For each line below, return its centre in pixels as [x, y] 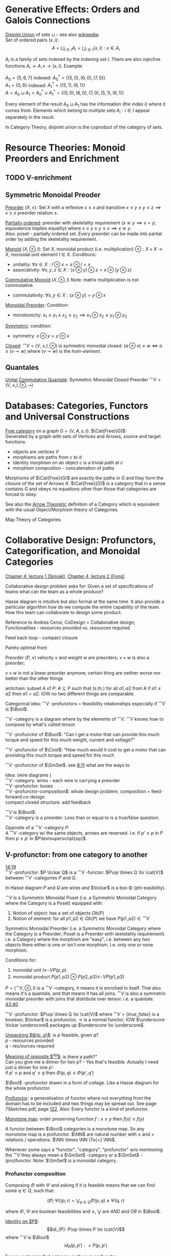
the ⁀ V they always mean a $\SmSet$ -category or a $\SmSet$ [72, 1155]
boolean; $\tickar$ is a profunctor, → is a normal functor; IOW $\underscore [85, 1019]
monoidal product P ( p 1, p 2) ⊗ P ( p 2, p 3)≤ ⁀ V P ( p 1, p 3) [68, 977]
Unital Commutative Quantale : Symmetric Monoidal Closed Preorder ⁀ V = [83, 380]
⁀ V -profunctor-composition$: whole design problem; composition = [78, 791]
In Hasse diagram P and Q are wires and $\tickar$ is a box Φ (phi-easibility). [86, 888]
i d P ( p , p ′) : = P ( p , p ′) [86, 1246]
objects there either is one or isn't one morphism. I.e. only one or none [79, 945]
